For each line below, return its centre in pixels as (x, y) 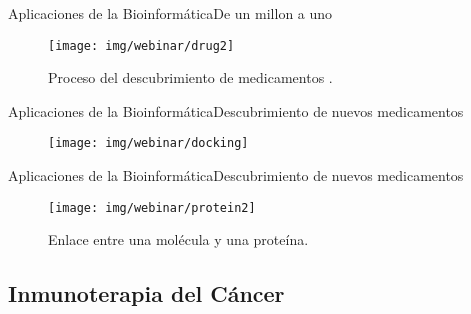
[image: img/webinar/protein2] (152, 207)
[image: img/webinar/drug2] (141, 45)
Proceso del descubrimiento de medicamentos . (190, 77)
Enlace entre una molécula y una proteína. (178, 239)
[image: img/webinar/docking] (148, 143)
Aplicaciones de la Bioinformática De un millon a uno (170, 13)
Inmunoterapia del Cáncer (146, 293)
